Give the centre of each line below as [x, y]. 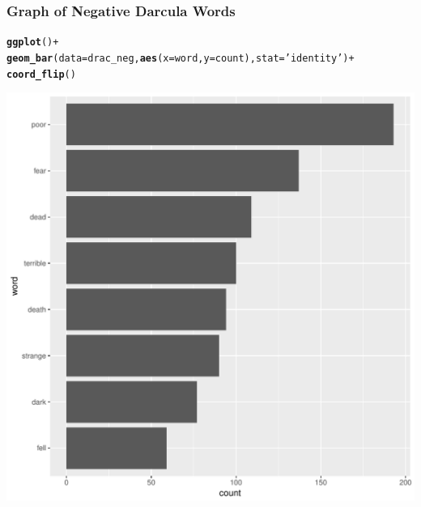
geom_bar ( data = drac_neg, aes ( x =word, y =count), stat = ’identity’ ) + [181, 58]
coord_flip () [41, 74]
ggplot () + [33, 43]
